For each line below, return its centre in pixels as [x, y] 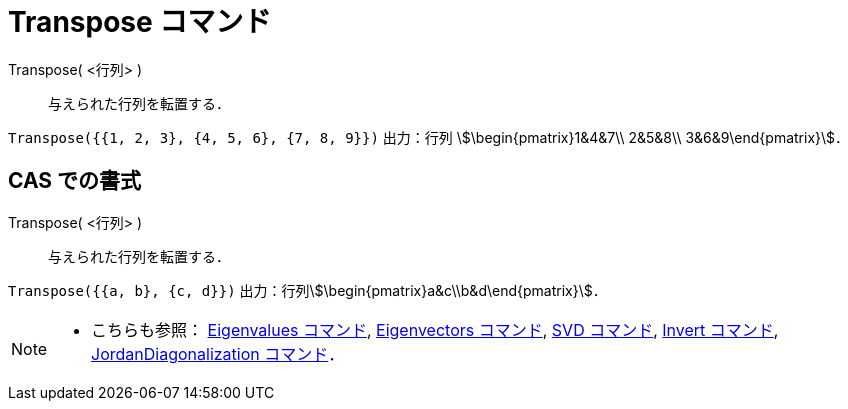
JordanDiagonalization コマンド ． [218, 353]
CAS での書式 [75, 181]
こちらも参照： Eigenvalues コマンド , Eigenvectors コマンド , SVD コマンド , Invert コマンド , [435, 329]
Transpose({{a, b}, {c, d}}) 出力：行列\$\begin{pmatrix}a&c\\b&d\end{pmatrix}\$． [307, 290]
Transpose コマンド [140, 22]
